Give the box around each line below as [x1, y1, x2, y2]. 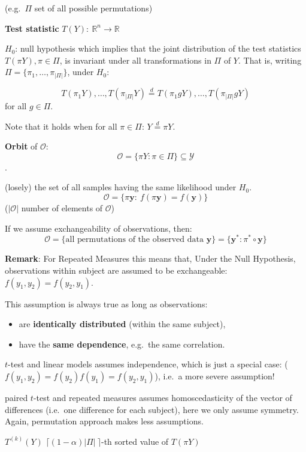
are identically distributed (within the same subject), [19, 318, 226, 330]
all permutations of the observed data [65, 235, 204, 244]
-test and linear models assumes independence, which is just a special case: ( [8, 358, 288, 370]
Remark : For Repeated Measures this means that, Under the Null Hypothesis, [5, 252, 296, 265]
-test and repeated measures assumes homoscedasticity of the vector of [33, 391, 292, 403]
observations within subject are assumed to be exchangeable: [5, 264, 228, 276]
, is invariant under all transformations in [59, 53, 211, 66]
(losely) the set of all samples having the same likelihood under [5, 181, 237, 193]
